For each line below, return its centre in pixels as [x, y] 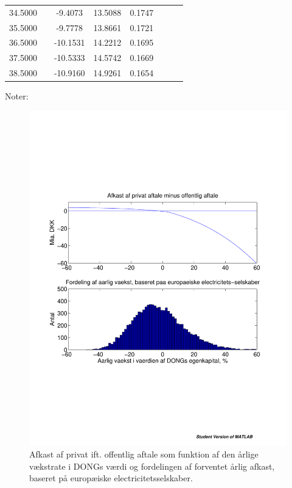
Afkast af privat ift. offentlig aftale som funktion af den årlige [144, 454]
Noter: [17, 96]
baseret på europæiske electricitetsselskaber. [111, 478]
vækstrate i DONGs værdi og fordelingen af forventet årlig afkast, [152, 466]
